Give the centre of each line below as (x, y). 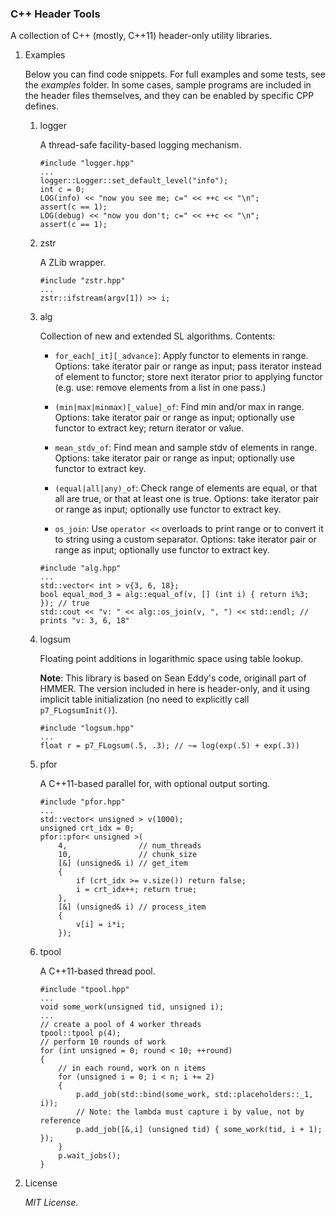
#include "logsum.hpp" (87, 728)
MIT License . (51, 1203)
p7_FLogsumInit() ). (78, 710)
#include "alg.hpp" (80, 568)
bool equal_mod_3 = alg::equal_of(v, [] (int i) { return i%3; (174, 595)
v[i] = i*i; (100, 925)
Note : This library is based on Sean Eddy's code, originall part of (173, 678)
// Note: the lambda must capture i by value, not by (190, 1112)
